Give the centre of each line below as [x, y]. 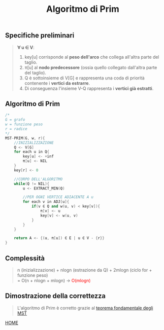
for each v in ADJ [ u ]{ [46, 202]
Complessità [25, 258]
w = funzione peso [24, 124]
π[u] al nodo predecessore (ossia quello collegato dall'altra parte [91, 67]
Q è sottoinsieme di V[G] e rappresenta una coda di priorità [84, 78]
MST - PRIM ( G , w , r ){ [25, 138]
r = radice [16, 129]
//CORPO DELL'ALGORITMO [38, 179]
